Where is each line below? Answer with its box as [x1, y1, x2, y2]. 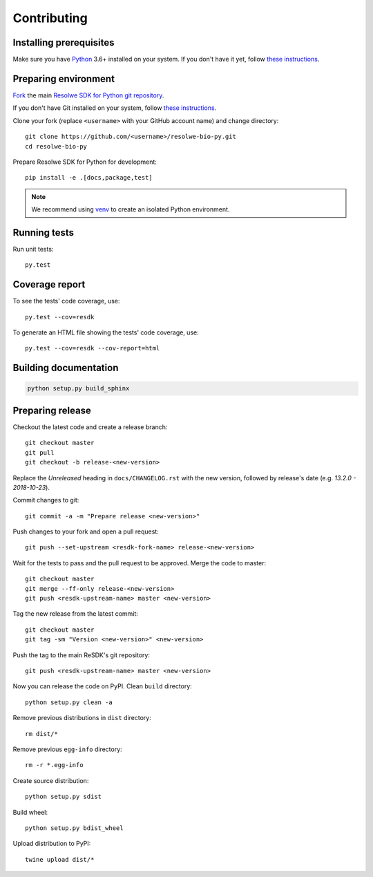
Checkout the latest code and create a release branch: [12, 422, 168, 431]
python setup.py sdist [25, 793, 102, 801]
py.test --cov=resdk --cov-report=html [25, 344, 160, 352]
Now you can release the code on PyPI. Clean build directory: [12, 682, 193, 690]
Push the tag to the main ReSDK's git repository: [12, 650, 150, 659]
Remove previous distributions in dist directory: [12, 714, 151, 722]
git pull [25, 449, 55, 456]
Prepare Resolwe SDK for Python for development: [12, 158, 157, 166]
